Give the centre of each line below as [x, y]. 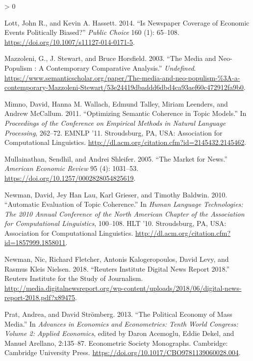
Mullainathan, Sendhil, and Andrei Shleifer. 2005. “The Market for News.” [116, 158]
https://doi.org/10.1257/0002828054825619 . [70, 178]
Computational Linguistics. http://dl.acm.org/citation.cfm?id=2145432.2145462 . [126, 142]
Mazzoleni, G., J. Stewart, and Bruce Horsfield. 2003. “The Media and [110, 58]
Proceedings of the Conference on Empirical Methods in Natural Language [115, 123]
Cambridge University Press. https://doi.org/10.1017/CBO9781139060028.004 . [123, 352]
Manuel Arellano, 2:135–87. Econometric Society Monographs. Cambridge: [116, 343]
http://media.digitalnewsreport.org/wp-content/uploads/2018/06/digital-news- [123, 288]
